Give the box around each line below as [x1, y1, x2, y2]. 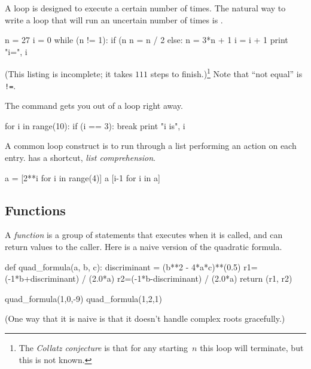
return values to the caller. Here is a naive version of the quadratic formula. [5, 240, 282, 253]
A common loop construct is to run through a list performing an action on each [5, 139, 297, 152]
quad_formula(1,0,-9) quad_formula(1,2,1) [5, 292, 163, 304]
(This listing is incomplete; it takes [5, 68, 133, 80]
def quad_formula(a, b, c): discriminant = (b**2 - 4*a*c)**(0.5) [5, 260, 241, 273]
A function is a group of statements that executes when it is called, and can [5, 228, 283, 241]
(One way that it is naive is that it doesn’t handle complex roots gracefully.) [5, 312, 285, 325]
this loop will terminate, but [200, 341, 304, 354]
